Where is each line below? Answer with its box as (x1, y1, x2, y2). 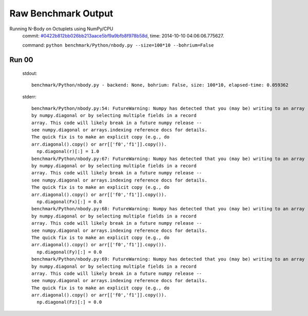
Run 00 (9, 55, 33, 64)
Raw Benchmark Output (9, 8, 113, 19)
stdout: (22, 70, 37, 76)
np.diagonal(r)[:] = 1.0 (36, 149, 100, 154)
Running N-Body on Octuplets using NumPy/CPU (9, 26, 113, 32)
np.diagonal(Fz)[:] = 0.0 (36, 299, 102, 305)
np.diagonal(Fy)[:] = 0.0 (36, 249, 102, 255)
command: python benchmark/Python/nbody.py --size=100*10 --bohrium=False (22, 42, 214, 48)
